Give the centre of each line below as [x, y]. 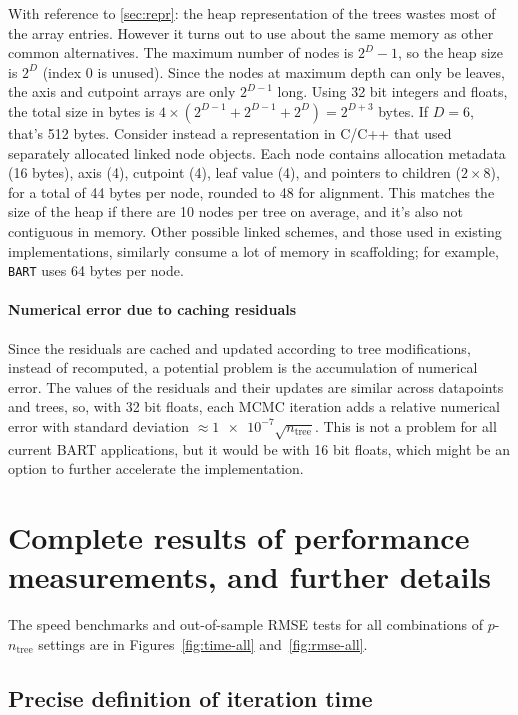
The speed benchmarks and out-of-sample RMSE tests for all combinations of [245, 624]
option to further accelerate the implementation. [156, 468]
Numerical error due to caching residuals [152, 309]
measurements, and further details [250, 576]
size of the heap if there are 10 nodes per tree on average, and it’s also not [236, 211]
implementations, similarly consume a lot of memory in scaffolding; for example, [253, 250]
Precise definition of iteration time [190, 697]
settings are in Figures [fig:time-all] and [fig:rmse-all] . [203, 643]
